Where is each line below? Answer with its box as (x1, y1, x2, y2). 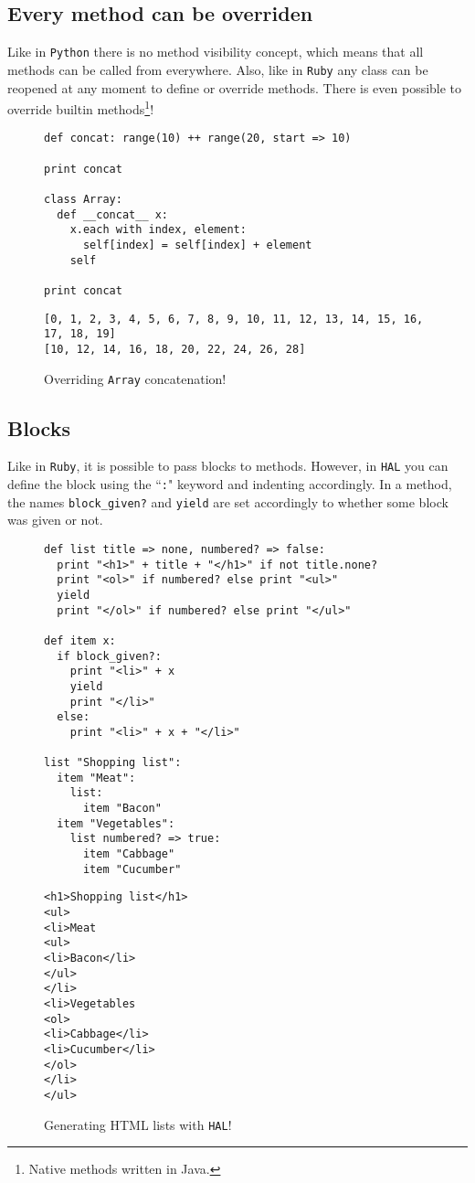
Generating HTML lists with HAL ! (44, 1114, 232, 1134)
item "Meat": (57, 771, 136, 784)
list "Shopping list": (44, 756, 182, 770)
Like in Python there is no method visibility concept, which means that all (7, 42, 424, 61)
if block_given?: (57, 649, 162, 663)
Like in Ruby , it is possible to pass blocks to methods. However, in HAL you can (7, 456, 449, 475)
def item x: (44, 634, 116, 647)
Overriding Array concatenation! (44, 368, 227, 388)
